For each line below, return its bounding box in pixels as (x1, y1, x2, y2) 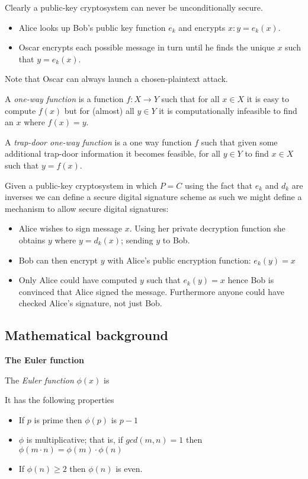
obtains (18, 233, 46, 246)
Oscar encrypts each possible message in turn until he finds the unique (18, 41, 275, 53)
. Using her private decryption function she (129, 222, 285, 234)
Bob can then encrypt (18, 253, 98, 266)
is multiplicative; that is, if (26, 433, 123, 446)
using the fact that (184, 179, 252, 191)
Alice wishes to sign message (18, 222, 122, 234)
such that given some (201, 135, 278, 148)
